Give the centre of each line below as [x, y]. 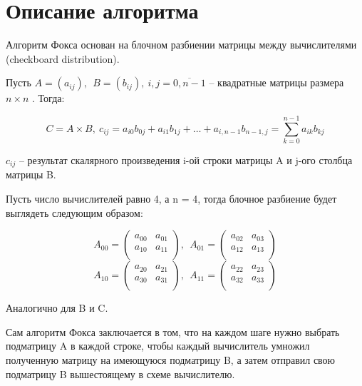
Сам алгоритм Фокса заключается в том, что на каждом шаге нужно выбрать [173, 331]
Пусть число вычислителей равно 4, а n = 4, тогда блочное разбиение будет [171, 199]
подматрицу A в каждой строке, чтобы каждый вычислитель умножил [158, 346]
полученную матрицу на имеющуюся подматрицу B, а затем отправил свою [171, 360]
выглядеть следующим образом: [74, 212]
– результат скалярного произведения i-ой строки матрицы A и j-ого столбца [186, 160]
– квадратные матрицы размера [276, 82]
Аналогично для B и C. [57, 308]
